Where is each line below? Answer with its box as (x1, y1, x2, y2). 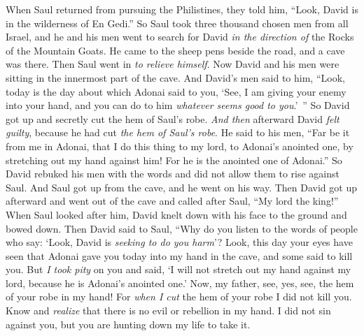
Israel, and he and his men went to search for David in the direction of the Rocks (6, 29, 354, 44)
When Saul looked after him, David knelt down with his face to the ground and (6, 207, 347, 221)
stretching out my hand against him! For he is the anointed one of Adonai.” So (6, 152, 342, 167)
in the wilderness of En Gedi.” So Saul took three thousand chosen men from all (6, 15, 349, 30)
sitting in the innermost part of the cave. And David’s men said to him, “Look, (6, 70, 345, 85)
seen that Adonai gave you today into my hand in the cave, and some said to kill (6, 248, 353, 263)
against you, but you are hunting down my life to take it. (6, 316, 251, 331)
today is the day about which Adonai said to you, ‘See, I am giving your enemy (6, 84, 346, 98)
